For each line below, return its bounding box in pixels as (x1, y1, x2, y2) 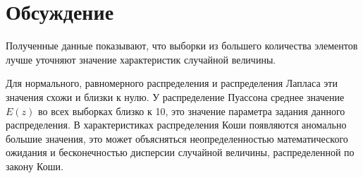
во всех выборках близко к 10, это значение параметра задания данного (37, 103, 345, 118)
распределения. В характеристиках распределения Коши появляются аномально (6, 117, 347, 132)
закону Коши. (6, 158, 63, 173)
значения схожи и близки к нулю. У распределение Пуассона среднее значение (6, 89, 345, 104)
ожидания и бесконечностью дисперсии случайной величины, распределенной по (6, 145, 355, 160)
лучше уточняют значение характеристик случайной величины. (6, 52, 276, 66)
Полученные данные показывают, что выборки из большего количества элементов (6, 38, 358, 53)
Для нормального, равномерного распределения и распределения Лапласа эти (6, 76, 338, 90)
